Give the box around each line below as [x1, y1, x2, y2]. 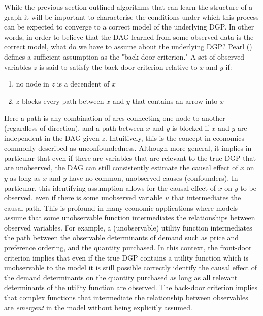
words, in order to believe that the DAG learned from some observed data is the [4, 31, 254, 42]
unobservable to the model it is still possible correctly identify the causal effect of [4, 262, 257, 273]
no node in [16, 78, 49, 89]
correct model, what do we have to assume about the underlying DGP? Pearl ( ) [4, 41, 252, 52]
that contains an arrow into [132, 95, 218, 106]
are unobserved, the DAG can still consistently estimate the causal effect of [4, 162, 238, 173]
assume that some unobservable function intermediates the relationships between [4, 212, 255, 223]
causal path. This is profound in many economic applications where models [4, 202, 238, 213]
